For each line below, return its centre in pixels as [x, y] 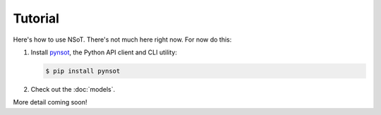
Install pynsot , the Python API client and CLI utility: [104, 52]
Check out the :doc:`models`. [73, 89]
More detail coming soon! [50, 102]
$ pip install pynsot [83, 71]
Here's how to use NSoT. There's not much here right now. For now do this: [122, 40]
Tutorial [36, 18]
